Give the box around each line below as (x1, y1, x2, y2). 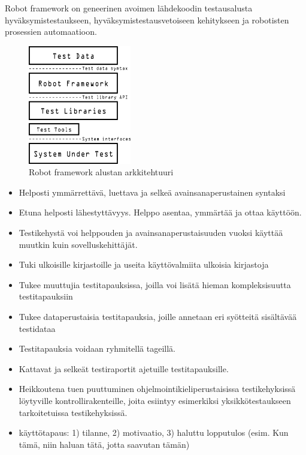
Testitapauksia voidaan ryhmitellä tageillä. (19, 342, 175, 355)
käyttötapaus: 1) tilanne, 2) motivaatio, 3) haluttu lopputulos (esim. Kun (19, 426, 289, 439)
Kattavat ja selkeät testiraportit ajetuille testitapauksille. (19, 362, 229, 375)
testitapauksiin (19, 290, 73, 303)
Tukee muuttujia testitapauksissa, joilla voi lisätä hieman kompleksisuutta (19, 278, 291, 291)
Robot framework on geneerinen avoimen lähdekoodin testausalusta (5, 2, 253, 14)
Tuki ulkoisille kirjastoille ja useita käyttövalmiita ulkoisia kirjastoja (19, 258, 269, 271)
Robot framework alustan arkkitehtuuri (29, 166, 174, 178)
